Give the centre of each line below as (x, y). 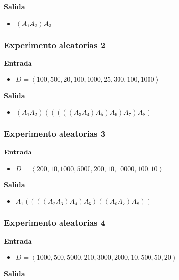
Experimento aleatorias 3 (55, 133)
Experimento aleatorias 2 (55, 44)
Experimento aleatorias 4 (55, 222)
